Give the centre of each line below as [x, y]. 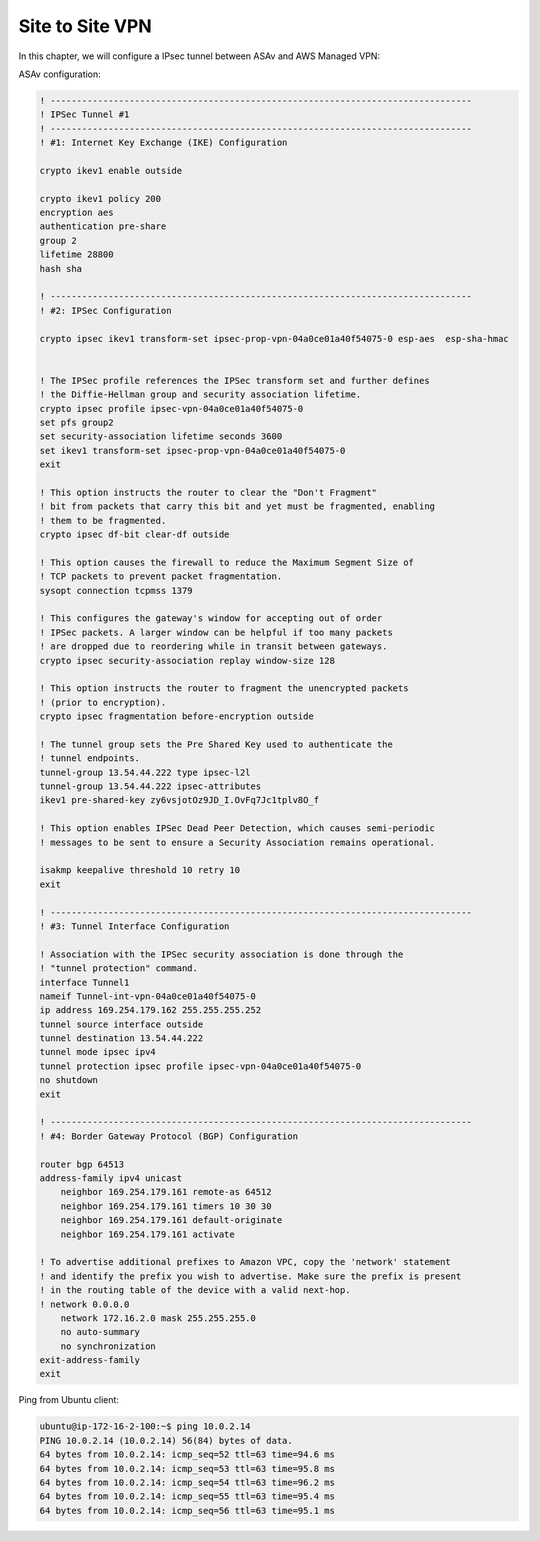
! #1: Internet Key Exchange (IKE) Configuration [163, 143]
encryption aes [76, 213]
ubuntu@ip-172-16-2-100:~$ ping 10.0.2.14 [145, 1426]
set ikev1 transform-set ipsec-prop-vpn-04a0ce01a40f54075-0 [192, 450]
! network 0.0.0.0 [84, 1304]
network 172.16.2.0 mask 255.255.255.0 [158, 1318]
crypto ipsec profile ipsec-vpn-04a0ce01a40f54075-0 [171, 408]
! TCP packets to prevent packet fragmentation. [161, 576]
